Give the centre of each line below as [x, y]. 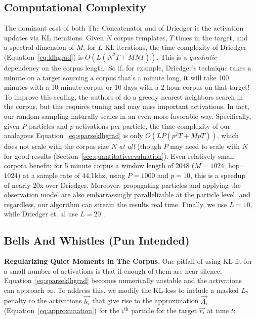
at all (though [140, 146]
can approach [24, 290]
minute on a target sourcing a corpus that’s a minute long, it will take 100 [117, 77]
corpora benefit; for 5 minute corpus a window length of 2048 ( [99, 165]
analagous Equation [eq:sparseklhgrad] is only [74, 135]
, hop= [235, 165]
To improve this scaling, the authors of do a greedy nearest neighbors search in [124, 96]
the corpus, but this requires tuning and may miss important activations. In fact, [127, 106]
